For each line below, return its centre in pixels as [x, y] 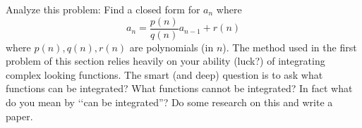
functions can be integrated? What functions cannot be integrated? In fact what [179, 88]
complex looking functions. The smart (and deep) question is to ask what [164, 74]
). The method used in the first [290, 47]
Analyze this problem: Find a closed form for [103, 9]
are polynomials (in [171, 47]
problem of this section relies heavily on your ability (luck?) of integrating [165, 61]
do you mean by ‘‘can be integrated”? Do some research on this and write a [169, 102]
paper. [19, 116]
